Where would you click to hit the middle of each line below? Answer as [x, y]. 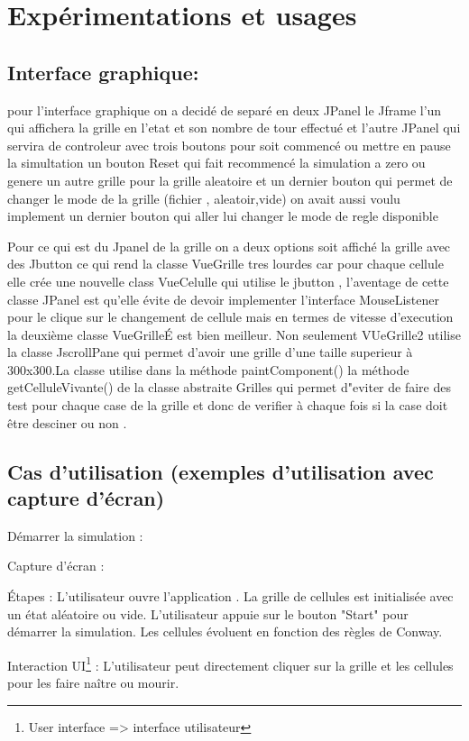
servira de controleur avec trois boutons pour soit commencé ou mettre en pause [229, 145]
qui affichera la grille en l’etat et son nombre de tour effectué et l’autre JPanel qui [234, 128]
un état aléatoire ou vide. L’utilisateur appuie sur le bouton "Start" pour [208, 613]
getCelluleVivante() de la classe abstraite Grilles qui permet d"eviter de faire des [229, 387]
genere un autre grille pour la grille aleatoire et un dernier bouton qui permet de [230, 180]
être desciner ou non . [67, 422]
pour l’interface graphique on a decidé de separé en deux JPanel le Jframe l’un [225, 110]
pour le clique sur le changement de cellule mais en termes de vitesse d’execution [230, 317]
